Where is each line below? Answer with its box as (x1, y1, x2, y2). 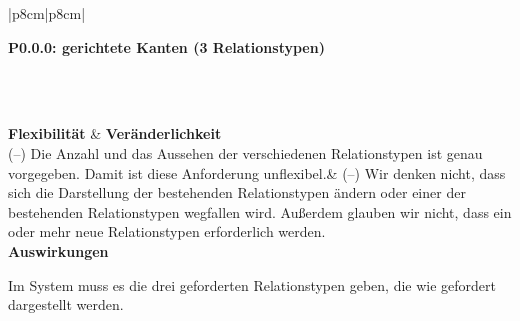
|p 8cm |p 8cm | (8, 3, 86, 23)
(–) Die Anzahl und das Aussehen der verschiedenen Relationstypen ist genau (8, 142, 483, 163)
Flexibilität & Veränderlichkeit (8, 123, 222, 144)
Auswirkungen (8, 240, 109, 261)
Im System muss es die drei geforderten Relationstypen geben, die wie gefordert (8, 274, 497, 295)
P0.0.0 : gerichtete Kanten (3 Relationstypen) (8, 36, 325, 57)
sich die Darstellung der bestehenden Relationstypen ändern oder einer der (8, 182, 466, 203)
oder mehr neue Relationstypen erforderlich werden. (8, 221, 326, 242)
